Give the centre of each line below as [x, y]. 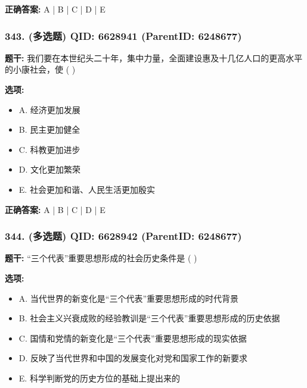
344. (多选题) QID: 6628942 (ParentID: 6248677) [123, 236]
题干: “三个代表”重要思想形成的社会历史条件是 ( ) [101, 258]
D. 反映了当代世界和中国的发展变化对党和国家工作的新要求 [133, 358]
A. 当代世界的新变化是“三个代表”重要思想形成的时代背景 [129, 298]
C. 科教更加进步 [49, 149]
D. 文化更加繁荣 [50, 169]
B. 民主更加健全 [49, 129]
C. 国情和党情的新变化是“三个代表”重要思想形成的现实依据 [133, 338]
